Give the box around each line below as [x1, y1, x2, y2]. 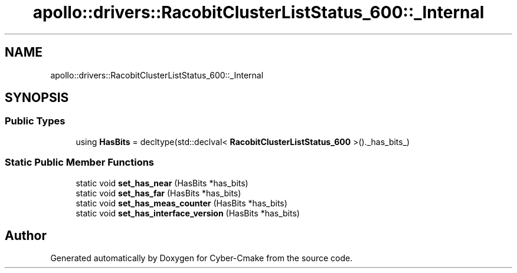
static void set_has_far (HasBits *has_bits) [76, 188, 241, 198]
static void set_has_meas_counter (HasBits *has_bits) [76, 198, 287, 208]
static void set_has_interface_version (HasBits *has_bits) [76, 208, 300, 218]
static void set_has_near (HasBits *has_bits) [76, 177, 248, 188]
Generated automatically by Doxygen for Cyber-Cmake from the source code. [50, 253, 353, 264]
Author [5, 228, 47, 243]
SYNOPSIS [5, 90, 69, 106]
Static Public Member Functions [5, 156, 155, 169]
